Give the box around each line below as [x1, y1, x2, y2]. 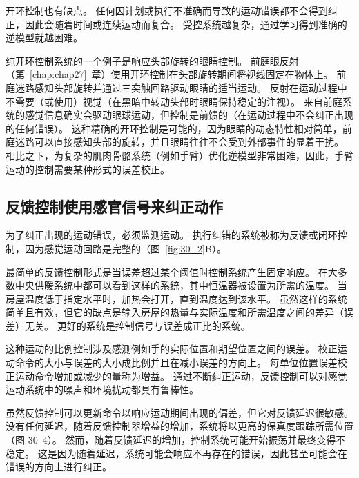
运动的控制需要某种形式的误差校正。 [6, 161, 170, 176]
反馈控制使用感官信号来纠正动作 [6, 195, 223, 217]
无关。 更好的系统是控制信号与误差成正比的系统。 [24, 318, 251, 332]
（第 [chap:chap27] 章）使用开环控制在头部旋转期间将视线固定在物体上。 [6, 67, 333, 81]
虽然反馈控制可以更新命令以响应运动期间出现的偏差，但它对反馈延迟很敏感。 [6, 405, 353, 419]
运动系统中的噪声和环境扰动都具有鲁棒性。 [6, 382, 199, 397]
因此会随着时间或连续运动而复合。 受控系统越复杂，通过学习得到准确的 [24, 17, 347, 31]
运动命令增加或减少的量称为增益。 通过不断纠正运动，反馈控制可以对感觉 [14, 368, 347, 383]
